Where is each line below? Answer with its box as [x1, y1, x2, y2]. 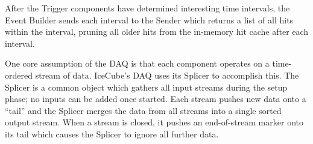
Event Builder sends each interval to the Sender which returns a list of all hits [5, 13, 294, 26]
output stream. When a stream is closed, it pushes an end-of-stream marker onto [5, 116, 303, 128]
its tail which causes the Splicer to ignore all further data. [5, 127, 219, 140]
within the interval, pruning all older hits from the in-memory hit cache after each [5, 25, 309, 38]
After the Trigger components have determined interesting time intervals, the [5, 2, 290, 14]
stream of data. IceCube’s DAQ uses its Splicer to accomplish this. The [35, 68, 299, 81]
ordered [5, 68, 33, 81]
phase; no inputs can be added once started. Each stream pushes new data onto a [5, 92, 306, 105]
